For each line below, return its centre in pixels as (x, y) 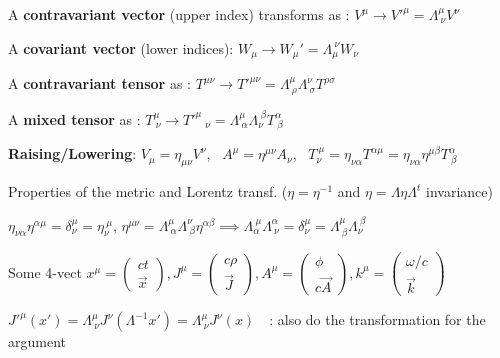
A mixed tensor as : (74, 118)
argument (37, 341)
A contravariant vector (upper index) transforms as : (179, 14)
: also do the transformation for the (377, 319)
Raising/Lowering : (72, 153)
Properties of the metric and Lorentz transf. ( (148, 191)
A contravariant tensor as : (99, 83)
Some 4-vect (45, 271)
